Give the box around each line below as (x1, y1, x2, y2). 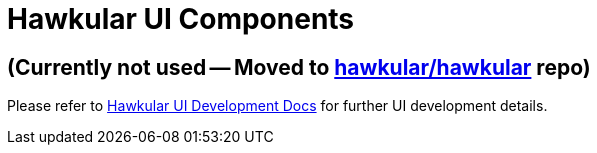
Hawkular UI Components (7, 2, 355, 36)
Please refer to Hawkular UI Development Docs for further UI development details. (7, 97, 548, 115)
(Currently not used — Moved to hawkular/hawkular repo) (7, 54, 591, 80)
